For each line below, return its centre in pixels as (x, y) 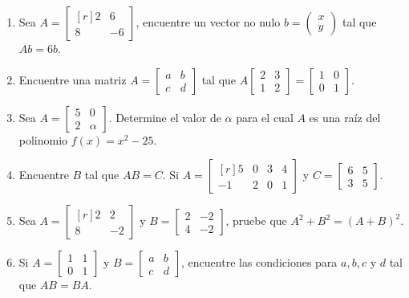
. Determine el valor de (165, 117)
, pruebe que (256, 220)
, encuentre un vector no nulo (208, 22)
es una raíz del (345, 117)
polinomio (43, 139)
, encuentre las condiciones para (259, 262)
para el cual (265, 117)
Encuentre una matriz (73, 79)
